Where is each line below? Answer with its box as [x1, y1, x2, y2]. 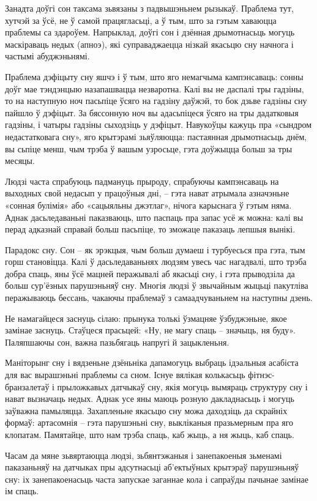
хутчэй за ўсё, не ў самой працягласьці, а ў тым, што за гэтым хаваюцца [5, 13, 277, 26]
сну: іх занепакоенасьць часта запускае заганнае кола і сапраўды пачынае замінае [5, 472, 308, 485]
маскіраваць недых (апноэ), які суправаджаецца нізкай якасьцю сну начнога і [5, 37, 294, 50]
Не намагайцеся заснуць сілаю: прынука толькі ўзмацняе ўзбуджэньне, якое [5, 311, 287, 324]
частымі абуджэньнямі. [5, 50, 90, 62]
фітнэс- [248, 368, 275, 381]
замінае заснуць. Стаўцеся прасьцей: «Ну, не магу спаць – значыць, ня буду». [5, 324, 296, 336]
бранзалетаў [5, 380, 50, 393]
